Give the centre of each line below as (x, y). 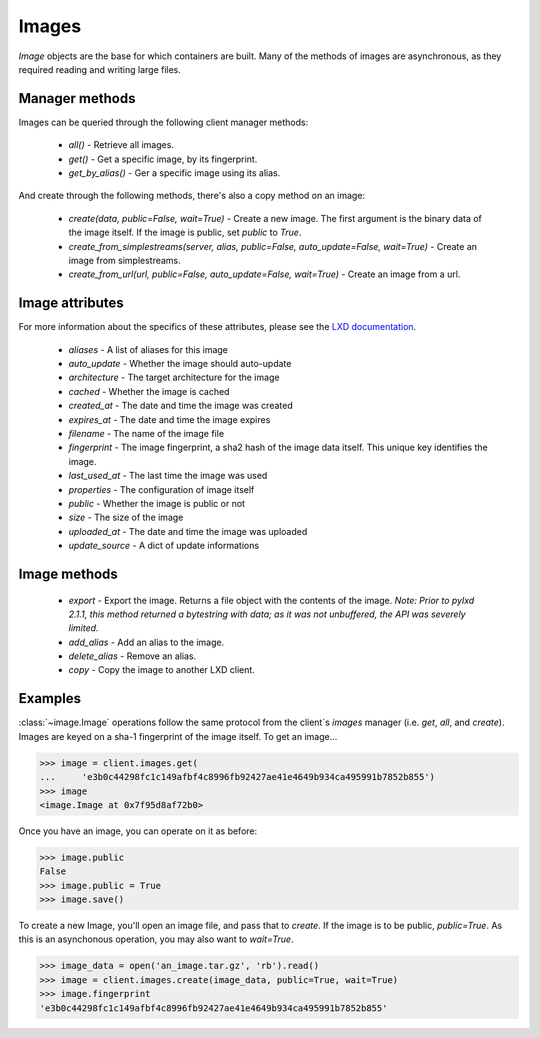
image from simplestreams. (125, 260)
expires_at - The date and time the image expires (169, 419)
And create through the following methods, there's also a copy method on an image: (191, 196)
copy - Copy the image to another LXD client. (161, 670)
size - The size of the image (126, 517)
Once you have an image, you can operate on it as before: (138, 831)
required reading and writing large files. (100, 69)
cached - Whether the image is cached (149, 391)
